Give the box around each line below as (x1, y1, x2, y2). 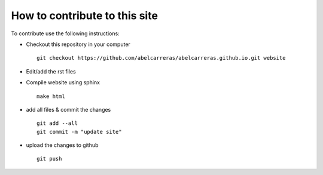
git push (36, 155, 62, 162)
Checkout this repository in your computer (26, 41, 131, 48)
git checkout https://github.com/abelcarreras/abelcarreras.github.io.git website (36, 54, 286, 62)
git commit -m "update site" (36, 128, 122, 135)
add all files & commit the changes (26, 106, 111, 113)
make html (36, 93, 65, 100)
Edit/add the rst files (26, 67, 76, 75)
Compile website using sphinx (26, 79, 100, 86)
